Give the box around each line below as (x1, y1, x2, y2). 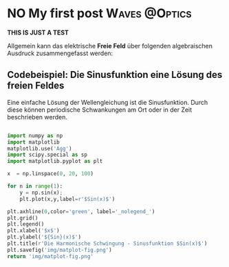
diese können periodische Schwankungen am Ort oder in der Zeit (7, 106, 193, 114)
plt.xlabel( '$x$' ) (7, 227, 60, 235)
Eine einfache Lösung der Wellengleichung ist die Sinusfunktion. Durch (7, 98, 208, 106)
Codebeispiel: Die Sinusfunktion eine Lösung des (7, 69, 223, 81)
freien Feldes (7, 80, 65, 92)
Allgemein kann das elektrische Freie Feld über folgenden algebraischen (7, 41, 213, 50)
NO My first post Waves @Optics (7, 6, 192, 21)
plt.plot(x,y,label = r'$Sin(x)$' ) (19, 195, 116, 202)
